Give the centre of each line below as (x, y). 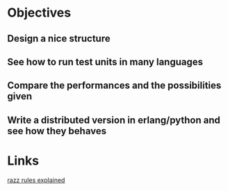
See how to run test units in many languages (105, 61)
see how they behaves (57, 131)
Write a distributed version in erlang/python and (114, 120)
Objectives (39, 13)
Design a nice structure (59, 39)
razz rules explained (36, 180)
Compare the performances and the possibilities (114, 86)
